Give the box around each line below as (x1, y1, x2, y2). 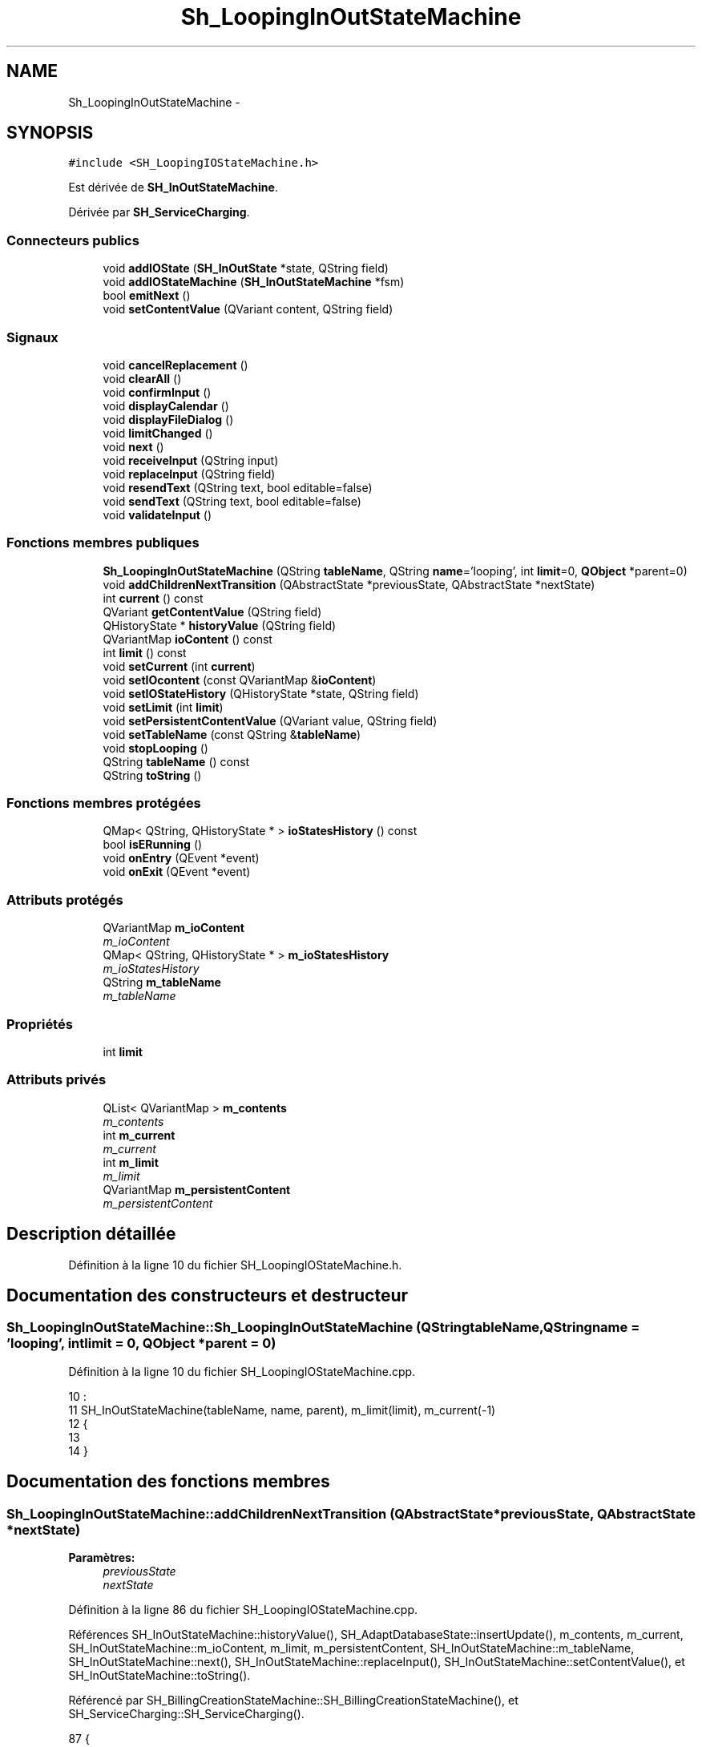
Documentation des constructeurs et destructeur (6, 1285, 409, 1305)
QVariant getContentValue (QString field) (103, 604, 322, 619)
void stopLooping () (103, 740, 208, 755)
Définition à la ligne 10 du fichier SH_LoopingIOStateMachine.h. (68, 1257, 402, 1272)
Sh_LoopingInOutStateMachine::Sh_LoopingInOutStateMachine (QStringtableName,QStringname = (6, 1319, 640, 1336)
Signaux (6, 329, 58, 345)
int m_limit (103, 1155, 159, 1169)
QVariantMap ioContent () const (103, 631, 272, 646)
